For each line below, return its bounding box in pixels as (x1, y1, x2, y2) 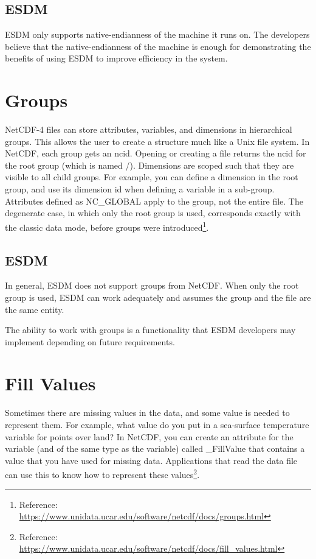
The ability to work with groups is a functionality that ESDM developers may (5, 323, 296, 336)
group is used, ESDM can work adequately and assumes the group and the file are (5, 290, 311, 303)
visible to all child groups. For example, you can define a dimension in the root (5, 171, 298, 183)
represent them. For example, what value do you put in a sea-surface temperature (5, 418, 309, 431)
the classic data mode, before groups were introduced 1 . (5, 219, 209, 233)
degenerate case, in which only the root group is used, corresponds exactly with (5, 206, 301, 219)
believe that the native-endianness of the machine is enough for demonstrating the (5, 40, 311, 52)
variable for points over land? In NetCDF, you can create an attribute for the (5, 430, 294, 443)
